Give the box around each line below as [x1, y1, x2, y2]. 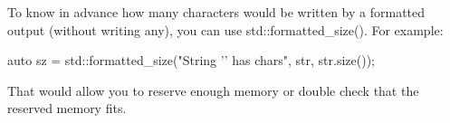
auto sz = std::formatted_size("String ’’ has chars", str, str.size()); [7, 51, 375, 70]
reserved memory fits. [7, 99, 127, 118]
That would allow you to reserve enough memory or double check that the [7, 80, 419, 99]
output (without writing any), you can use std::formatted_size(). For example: [7, 20, 444, 39]
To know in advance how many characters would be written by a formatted [7, 3, 426, 21]
